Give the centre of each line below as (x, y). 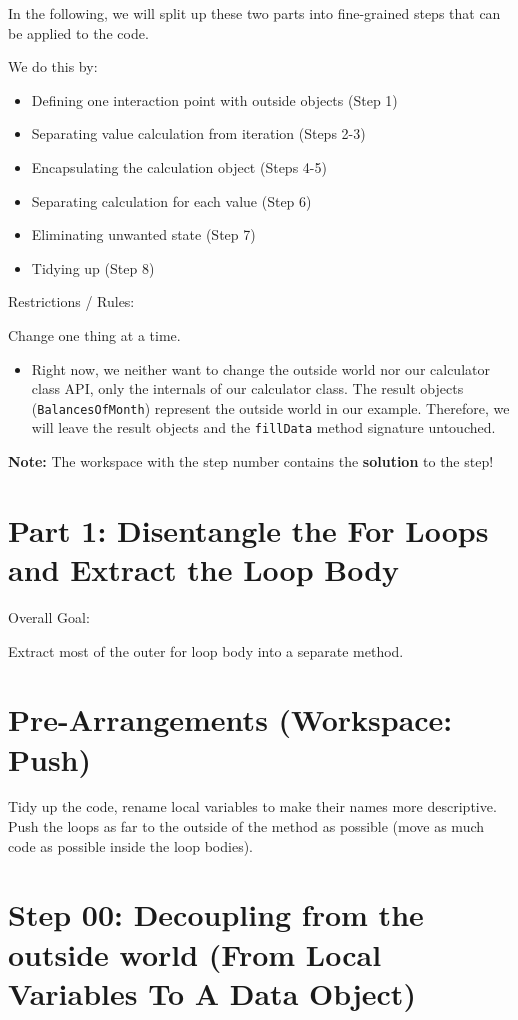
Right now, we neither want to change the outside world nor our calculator (260, 368)
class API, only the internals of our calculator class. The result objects (247, 388)
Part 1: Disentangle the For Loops (248, 529)
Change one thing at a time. (94, 334)
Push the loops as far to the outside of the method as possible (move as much (246, 826)
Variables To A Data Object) (212, 992)
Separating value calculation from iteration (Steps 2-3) (198, 133)
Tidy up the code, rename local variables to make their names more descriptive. (252, 806)
